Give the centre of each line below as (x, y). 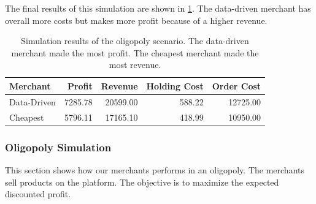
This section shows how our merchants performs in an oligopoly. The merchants (155, 169)
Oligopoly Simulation (58, 147)
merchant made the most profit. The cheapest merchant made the (135, 52)
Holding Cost (175, 85)
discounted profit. (38, 194)
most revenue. (135, 65)
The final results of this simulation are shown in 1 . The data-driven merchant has (158, 8)
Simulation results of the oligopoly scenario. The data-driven (135, 41)
